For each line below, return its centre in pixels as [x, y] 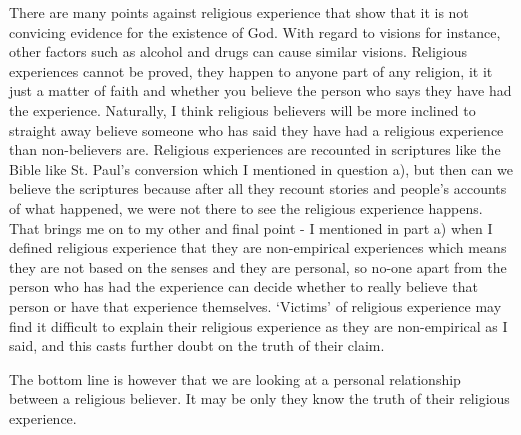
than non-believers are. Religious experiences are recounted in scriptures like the [255, 149]
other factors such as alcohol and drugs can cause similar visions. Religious [238, 51]
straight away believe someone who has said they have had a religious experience [256, 129]
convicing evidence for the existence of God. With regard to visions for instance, [255, 31]
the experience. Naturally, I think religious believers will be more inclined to [242, 109]
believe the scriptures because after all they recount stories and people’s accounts [258, 188]
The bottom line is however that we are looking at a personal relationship [235, 378]
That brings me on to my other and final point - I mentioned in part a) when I [251, 227]
